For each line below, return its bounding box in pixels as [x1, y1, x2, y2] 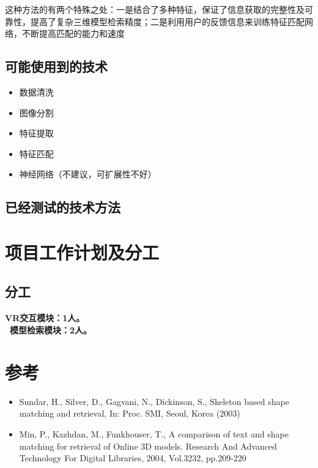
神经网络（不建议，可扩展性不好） [19, 168, 157, 180]
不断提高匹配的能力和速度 [21, 27, 125, 40]
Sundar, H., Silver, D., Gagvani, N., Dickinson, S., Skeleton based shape [19, 395, 289, 407]
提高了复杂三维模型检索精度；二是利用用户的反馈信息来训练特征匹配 [30, 15, 305, 28]
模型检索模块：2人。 [10, 324, 92, 336]
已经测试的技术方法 [5, 198, 120, 217]
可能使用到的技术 [5, 57, 108, 76]
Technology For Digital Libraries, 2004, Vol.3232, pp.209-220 [19, 451, 246, 464]
